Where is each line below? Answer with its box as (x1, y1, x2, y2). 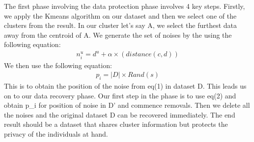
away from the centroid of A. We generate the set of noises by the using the (4, 29, 232, 40)
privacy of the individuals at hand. (4, 129, 108, 139)
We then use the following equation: (4, 60, 112, 70)
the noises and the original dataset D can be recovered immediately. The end (4, 109, 235, 119)
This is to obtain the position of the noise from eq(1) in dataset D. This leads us (4, 81, 247, 91)
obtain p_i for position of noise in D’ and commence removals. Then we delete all (4, 100, 250, 110)
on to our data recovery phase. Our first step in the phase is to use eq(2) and (4, 90, 236, 100)
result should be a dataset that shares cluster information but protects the (4, 119, 228, 129)
